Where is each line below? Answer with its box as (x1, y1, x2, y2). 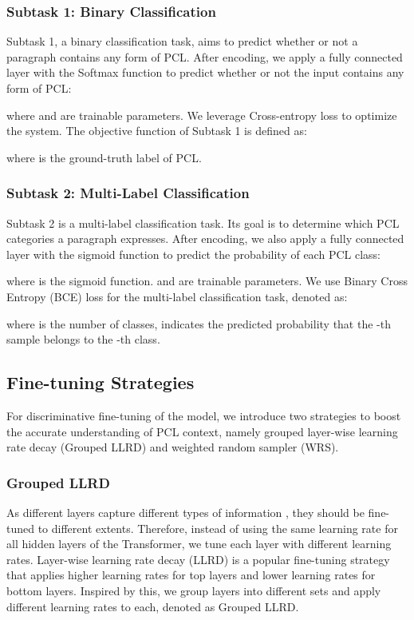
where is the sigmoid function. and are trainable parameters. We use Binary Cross (6, 272, 408, 289)
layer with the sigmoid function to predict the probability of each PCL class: (6, 245, 380, 262)
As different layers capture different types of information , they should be (6, 503, 365, 520)
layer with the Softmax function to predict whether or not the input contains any (6, 64, 404, 81)
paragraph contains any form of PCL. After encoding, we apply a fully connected (6, 48, 403, 65)
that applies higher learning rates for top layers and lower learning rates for (6, 566, 376, 583)
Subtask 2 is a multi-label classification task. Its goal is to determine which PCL (6, 214, 400, 231)
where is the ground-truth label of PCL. (6, 149, 202, 165)
